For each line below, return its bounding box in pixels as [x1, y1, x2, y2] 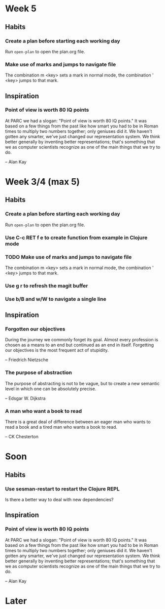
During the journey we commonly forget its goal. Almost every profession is [5, 337, 159, 343]
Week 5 [5, 3, 37, 14]
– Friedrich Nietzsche [5, 357, 48, 363]
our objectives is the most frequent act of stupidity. [5, 347, 109, 353]
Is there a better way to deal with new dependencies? [5, 496, 114, 502]
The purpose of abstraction [5, 369, 72, 376]
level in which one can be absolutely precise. [5, 386, 97, 392]
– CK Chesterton [5, 434, 38, 440]
